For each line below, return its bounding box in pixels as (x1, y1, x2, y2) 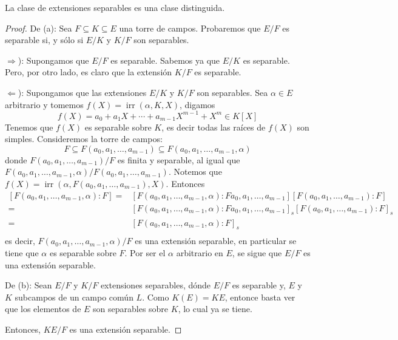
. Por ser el (124, 246, 166, 259)
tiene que (5, 246, 39, 259)
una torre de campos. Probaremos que (119, 21, 261, 34)
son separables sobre (93, 302, 169, 315)
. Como (142, 290, 169, 303)
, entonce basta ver (224, 290, 295, 303)
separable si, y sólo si (5, 33, 84, 46)
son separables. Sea (197, 86, 268, 98)
